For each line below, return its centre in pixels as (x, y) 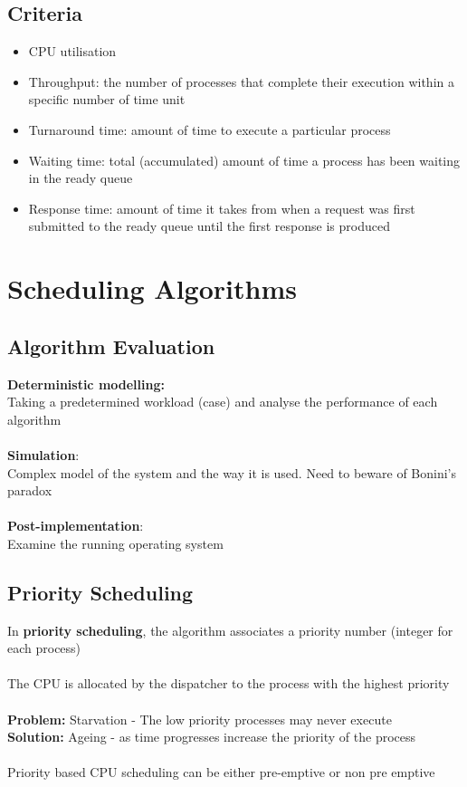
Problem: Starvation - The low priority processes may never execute (200, 719)
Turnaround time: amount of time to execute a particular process (210, 129)
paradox (30, 490)
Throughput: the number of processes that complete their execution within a (241, 81)
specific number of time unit (107, 99)
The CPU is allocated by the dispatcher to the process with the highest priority (229, 683)
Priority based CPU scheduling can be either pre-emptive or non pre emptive (221, 772)
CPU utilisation (72, 51)
